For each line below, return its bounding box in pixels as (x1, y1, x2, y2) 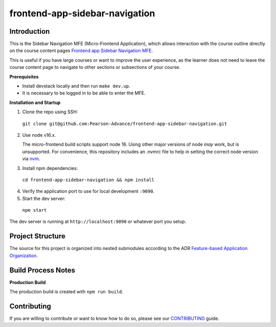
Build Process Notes (9, 266, 76, 274)
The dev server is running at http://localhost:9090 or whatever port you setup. (9, 218, 187, 224)
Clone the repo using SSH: (22, 109, 78, 115)
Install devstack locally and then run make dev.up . (22, 83, 130, 89)
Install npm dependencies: (22, 165, 78, 171)
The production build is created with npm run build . (9, 289, 124, 295)
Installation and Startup (9, 99, 61, 106)
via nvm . (22, 156, 40, 162)
